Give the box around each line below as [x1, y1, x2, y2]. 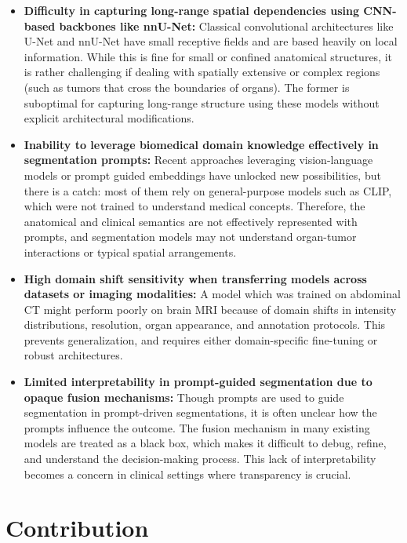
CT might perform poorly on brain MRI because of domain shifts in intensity [24, 301, 397, 317]
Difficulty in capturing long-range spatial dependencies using [24, 2, 359, 18]
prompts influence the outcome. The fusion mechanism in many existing [24, 419, 370, 435]
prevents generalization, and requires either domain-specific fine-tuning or [24, 331, 378, 348]
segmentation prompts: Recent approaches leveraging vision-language [24, 151, 373, 168]
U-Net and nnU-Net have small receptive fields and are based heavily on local [24, 33, 398, 49]
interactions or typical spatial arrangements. [24, 243, 237, 260]
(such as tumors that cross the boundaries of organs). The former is [24, 78, 350, 95]
